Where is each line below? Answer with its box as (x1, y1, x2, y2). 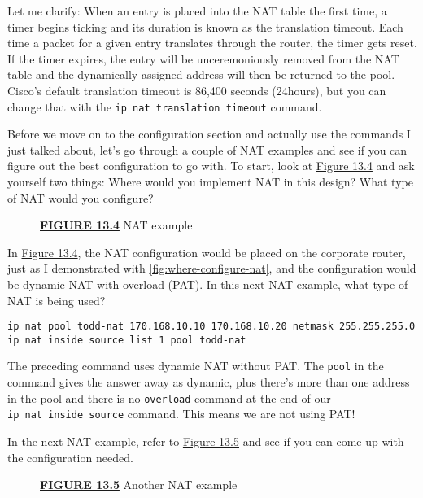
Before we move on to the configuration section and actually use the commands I (7, 125, 411, 142)
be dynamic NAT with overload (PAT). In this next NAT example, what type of (7, 275, 408, 292)
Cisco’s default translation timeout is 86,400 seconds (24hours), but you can (7, 81, 386, 98)
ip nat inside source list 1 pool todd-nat (7, 334, 246, 346)
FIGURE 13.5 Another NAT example (40, 476, 238, 493)
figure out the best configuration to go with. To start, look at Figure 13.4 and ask (7, 157, 415, 174)
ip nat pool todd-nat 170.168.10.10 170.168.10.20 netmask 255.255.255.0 (7, 321, 416, 333)
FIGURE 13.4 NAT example (40, 216, 193, 234)
